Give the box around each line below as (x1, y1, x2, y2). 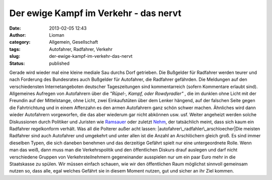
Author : (9, 32, 26, 38)
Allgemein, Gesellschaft (49, 39, 98, 45)
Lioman (49, 32, 65, 38)
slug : (9, 53, 20, 59)
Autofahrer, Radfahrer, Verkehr (49, 46, 113, 52)
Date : (9, 25, 21, 31)
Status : (9, 60, 25, 66)
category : (9, 39, 31, 45)
